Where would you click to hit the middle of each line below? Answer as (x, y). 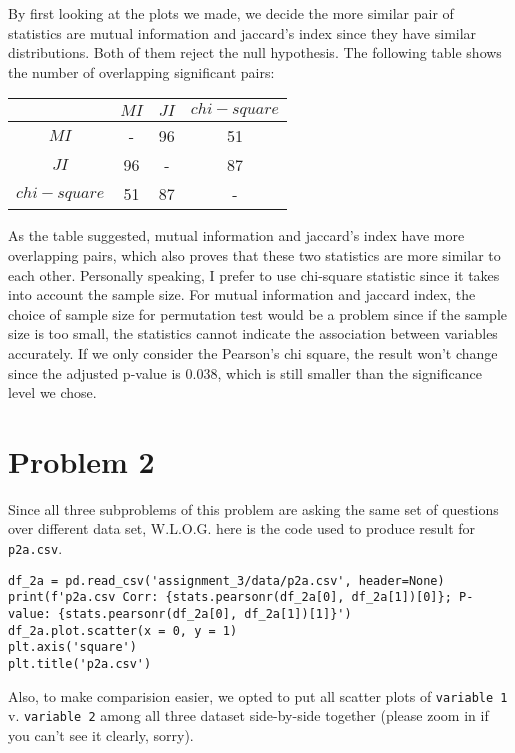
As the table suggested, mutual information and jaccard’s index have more (236, 235)
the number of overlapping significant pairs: (141, 71)
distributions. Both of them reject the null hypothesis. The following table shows (255, 52)
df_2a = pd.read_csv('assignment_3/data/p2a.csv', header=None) (226, 580)
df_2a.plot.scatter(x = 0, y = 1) (123, 630)
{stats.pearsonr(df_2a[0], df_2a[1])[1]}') (205, 614)
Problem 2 (81, 460)
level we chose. (52, 392)
